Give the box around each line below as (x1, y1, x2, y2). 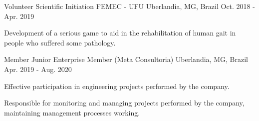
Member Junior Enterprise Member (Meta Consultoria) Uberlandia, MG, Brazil (4, 54, 248, 64)
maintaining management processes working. (4, 107, 140, 117)
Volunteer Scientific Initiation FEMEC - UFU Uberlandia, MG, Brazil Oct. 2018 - (4, 1, 255, 11)
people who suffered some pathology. (4, 37, 116, 47)
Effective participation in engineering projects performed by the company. (4, 80, 230, 91)
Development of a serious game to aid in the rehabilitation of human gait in (4, 27, 236, 38)
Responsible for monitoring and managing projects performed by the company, (4, 97, 245, 108)
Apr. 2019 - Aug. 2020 (4, 63, 72, 74)
